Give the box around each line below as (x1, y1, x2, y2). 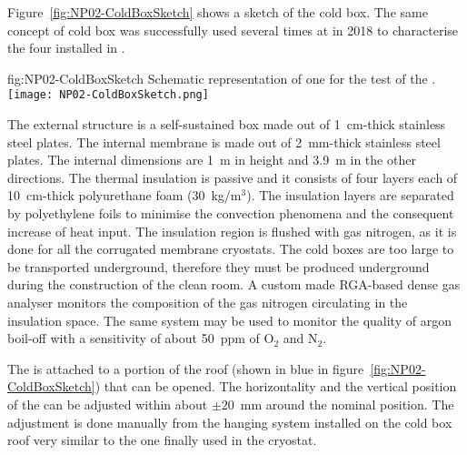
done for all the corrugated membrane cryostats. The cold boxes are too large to (7, 239, 454, 258)
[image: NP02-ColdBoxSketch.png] (7, 88, 209, 102)
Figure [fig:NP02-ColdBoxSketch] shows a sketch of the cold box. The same (7, 3, 428, 21)
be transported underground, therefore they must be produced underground (7, 257, 430, 276)
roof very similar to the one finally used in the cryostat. (7, 430, 317, 450)
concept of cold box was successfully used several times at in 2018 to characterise (7, 20, 459, 39)
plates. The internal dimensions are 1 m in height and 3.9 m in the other (7, 150, 416, 169)
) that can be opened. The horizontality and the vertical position (94, 377, 457, 396)
